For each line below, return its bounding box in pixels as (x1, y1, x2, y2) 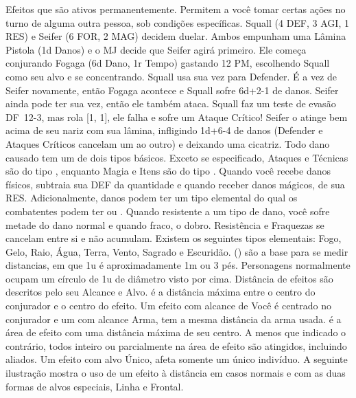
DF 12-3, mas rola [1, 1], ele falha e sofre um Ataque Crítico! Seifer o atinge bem (5, 109, 348, 124)
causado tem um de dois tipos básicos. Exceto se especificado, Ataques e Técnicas (5, 150, 348, 164)
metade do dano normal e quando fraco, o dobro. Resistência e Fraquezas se (5, 217, 324, 232)
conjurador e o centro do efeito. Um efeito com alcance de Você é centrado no (5, 298, 331, 313)
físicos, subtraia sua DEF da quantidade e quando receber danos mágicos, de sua (5, 177, 345, 191)
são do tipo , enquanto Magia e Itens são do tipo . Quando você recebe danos (5, 164, 331, 178)
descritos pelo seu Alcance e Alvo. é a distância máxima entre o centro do (5, 285, 316, 299)
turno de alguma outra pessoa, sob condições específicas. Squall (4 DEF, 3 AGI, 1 (5, 15, 349, 30)
